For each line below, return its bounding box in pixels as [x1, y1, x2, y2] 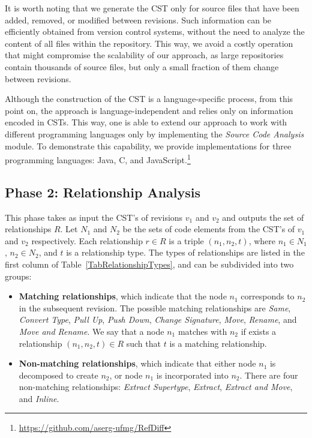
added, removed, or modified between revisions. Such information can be [5, 13, 272, 26]
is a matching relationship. [169, 337, 267, 349]
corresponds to [241, 290, 295, 302]
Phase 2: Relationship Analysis [5, 182, 201, 201]
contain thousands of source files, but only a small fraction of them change [5, 60, 279, 73]
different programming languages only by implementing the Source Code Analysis [5, 127, 304, 140]
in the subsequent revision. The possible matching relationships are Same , [19, 301, 291, 314]
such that [126, 337, 161, 349]
